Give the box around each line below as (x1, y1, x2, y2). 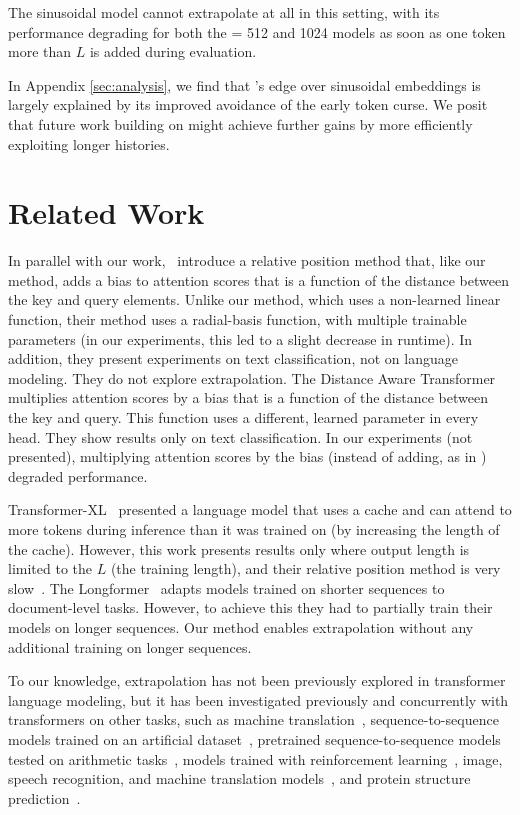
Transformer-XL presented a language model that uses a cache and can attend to (8, 499, 512, 520)
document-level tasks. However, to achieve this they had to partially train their (8, 597, 493, 618)
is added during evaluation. (89, 41, 257, 62)
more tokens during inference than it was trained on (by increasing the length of (8, 519, 500, 539)
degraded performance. (8, 465, 148, 486)
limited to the (8, 558, 92, 579)
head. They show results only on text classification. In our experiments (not (8, 426, 473, 447)
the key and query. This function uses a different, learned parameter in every (8, 407, 479, 428)
